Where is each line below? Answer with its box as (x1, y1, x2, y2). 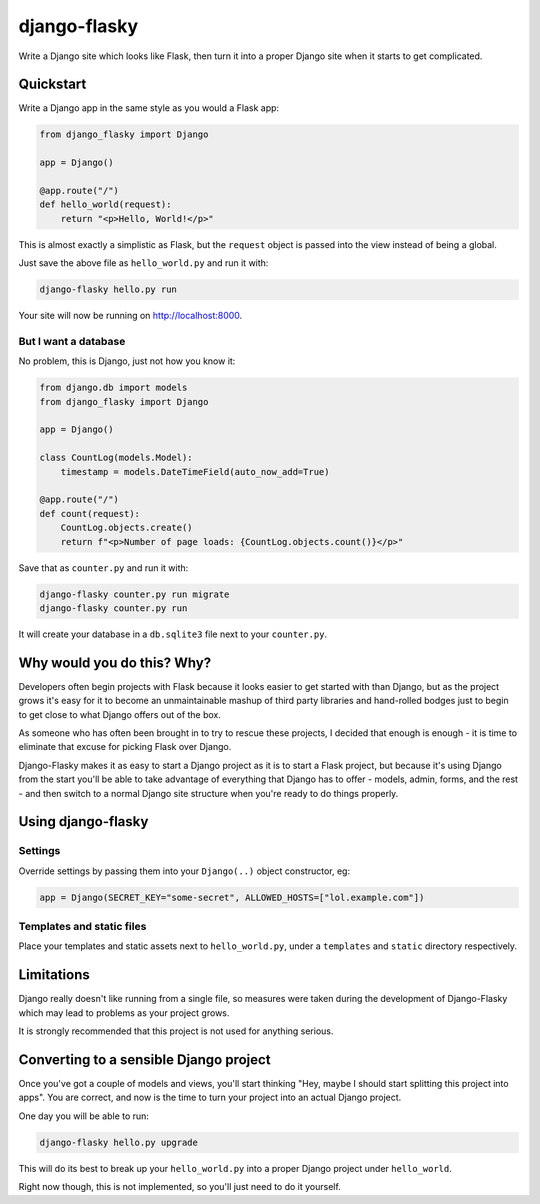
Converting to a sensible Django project (18, 1051, 271, 1068)
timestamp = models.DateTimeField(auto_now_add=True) (60, 466, 330, 477)
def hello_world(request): (39, 199, 172, 210)
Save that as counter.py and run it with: (18, 561, 189, 574)
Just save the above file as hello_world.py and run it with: (18, 257, 269, 269)
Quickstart (18, 76, 87, 93)
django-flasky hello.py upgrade (39, 1136, 199, 1148)
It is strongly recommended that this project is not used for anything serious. (18, 1025, 334, 1037)
